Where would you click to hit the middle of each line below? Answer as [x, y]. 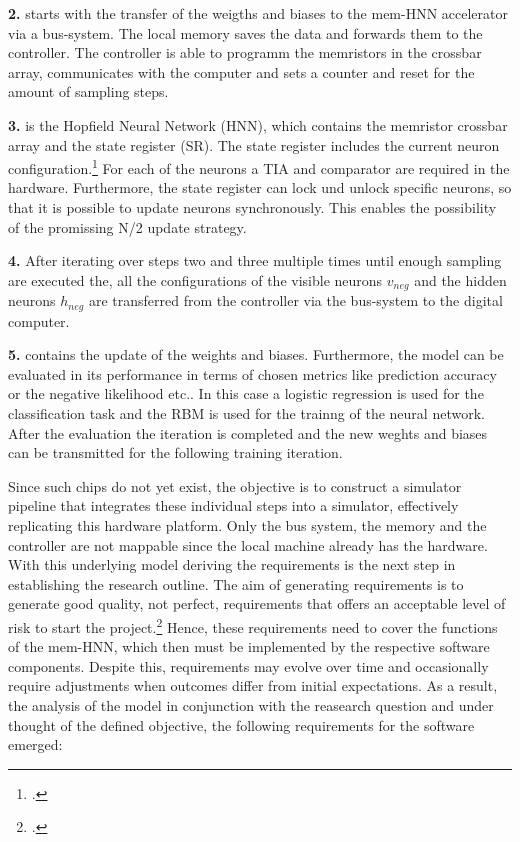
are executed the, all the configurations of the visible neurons [195, 279]
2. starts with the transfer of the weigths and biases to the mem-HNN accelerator [258, 13]
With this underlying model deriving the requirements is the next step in [232, 564]
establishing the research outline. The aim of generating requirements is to [236, 583]
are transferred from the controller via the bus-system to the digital [295, 300]
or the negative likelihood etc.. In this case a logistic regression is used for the [246, 393]
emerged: [35, 744]
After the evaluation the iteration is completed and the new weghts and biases [248, 432]
